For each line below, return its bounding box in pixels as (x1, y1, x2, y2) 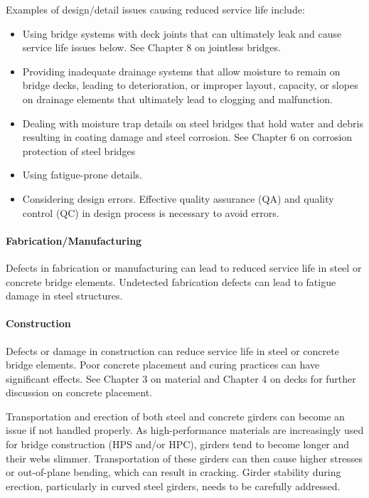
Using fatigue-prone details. (22, 167, 143, 182)
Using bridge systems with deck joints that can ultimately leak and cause (22, 26, 342, 41)
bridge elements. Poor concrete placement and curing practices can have (6, 357, 320, 372)
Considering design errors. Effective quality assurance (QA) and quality (22, 191, 334, 206)
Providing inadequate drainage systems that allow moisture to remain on (22, 63, 341, 78)
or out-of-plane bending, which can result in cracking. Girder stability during (6, 465, 341, 480)
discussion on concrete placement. (6, 385, 152, 400)
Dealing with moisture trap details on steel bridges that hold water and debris (22, 115, 363, 130)
